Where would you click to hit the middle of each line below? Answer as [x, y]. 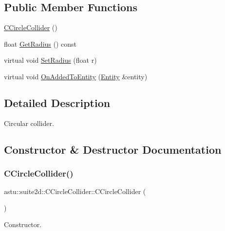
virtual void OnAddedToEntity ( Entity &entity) [76, 76]
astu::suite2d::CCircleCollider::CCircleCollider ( [75, 191]
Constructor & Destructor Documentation [113, 149]
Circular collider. [29, 123]
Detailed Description [57, 102]
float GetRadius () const [40, 44]
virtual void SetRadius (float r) [50, 60]
